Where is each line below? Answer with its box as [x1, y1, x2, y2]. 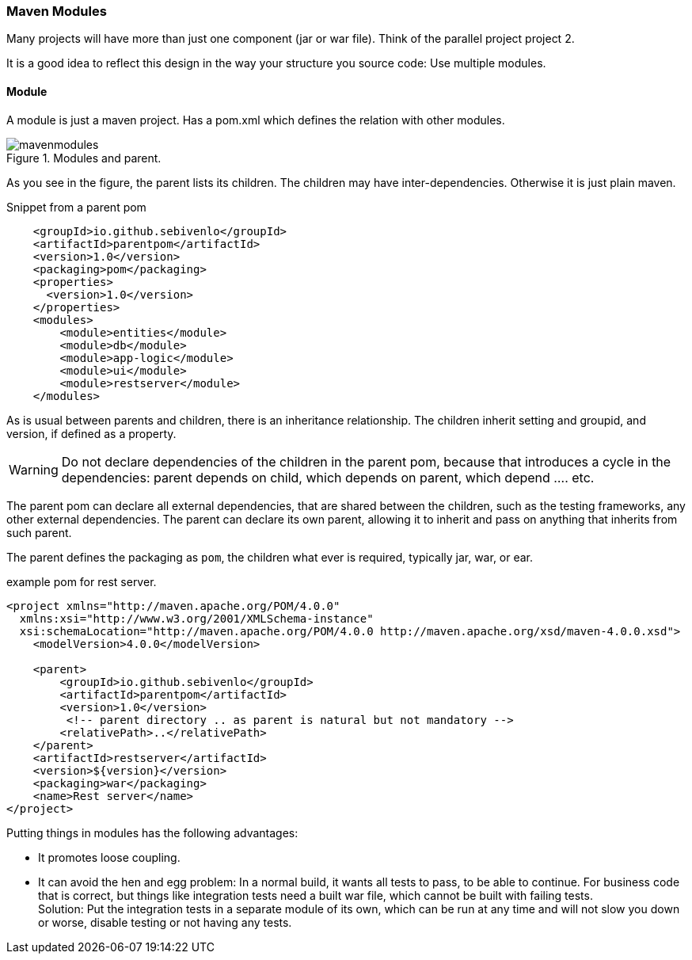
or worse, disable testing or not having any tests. [38, 915, 292, 929]
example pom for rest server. [6, 574, 157, 589]
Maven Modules [6, 3, 107, 19]
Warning [9, 461, 59, 478]
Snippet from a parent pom [6, 200, 146, 214]
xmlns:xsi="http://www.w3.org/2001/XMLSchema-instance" [19, 611, 374, 625]
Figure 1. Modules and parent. [6, 150, 162, 165]
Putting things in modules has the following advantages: [6, 825, 298, 840]
